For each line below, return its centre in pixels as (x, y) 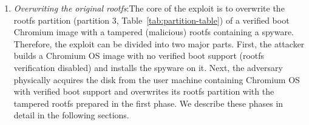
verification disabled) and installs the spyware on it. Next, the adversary (148, 67)
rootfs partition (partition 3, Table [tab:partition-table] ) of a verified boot (151, 20)
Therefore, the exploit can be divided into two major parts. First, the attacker (159, 43)
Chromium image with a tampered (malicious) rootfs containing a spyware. (154, 32)
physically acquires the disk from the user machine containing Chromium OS (157, 79)
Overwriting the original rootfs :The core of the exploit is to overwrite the (149, 8)
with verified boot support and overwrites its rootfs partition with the (144, 91)
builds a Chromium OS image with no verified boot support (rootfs (139, 56)
